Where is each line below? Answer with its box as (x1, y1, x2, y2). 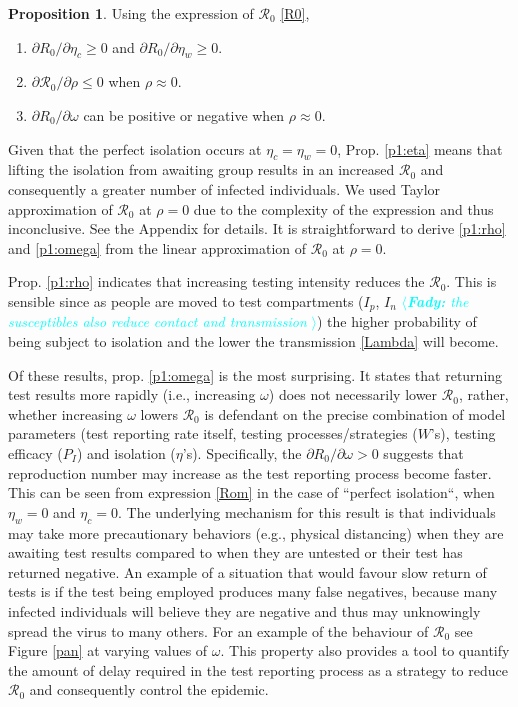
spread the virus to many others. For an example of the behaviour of (8, 620, 429, 641)
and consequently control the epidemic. (29, 679, 269, 700)
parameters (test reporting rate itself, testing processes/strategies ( (8, 423, 418, 444)
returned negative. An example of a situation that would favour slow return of (8, 561, 487, 582)
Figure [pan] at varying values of (8, 640, 208, 661)
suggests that (383, 442, 464, 463)
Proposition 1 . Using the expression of (8, 3, 254, 23)
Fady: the (406, 290, 469, 311)
